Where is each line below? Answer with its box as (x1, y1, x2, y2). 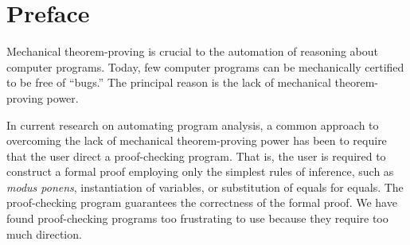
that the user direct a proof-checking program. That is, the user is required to (6, 147, 386, 164)
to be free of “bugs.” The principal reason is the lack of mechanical (6, 74, 331, 91)
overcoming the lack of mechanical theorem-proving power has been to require (6, 132, 387, 149)
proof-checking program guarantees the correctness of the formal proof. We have (6, 194, 397, 211)
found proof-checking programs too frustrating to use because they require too (6, 210, 389, 227)
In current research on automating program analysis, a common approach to (6, 116, 379, 133)
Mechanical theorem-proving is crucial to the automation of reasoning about (6, 43, 378, 60)
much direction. (6, 225, 82, 242)
